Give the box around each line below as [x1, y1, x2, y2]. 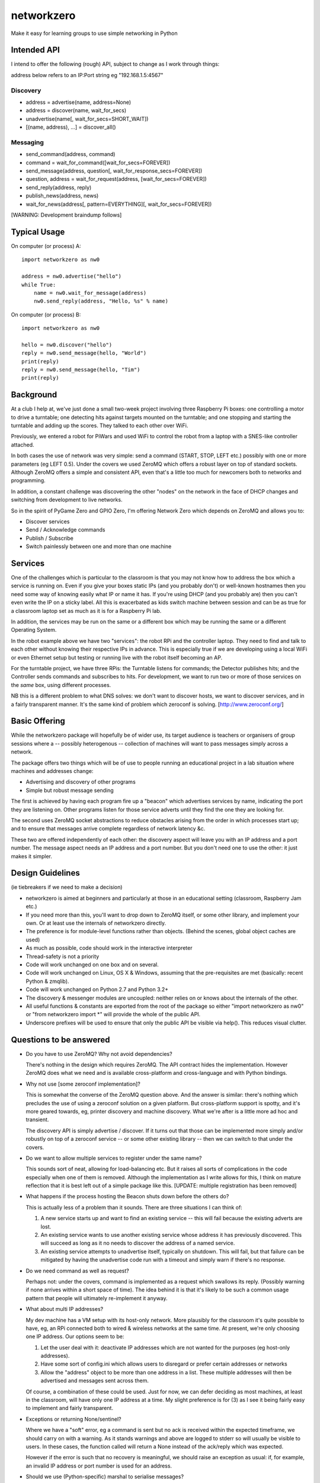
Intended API [11, 45, 60, 55]
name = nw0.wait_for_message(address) [33, 289, 147, 296]
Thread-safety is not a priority [25, 953, 100, 960]
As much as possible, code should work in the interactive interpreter [25, 944, 193, 951]
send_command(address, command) [25, 151, 116, 158]
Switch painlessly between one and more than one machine [25, 543, 172, 550]
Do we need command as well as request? [25, 1267, 130, 1274]
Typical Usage [11, 227, 65, 237]
